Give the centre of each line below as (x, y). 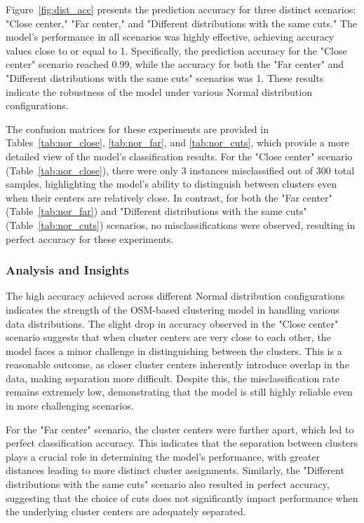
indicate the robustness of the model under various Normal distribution (159, 91)
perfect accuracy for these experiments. (90, 238)
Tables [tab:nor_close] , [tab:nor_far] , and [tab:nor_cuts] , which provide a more (177, 142)
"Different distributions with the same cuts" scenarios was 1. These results (165, 77)
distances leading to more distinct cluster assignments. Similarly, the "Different (175, 470)
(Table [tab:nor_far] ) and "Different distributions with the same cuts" (156, 211)
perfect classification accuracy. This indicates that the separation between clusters (182, 443)
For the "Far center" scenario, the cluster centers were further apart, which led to (180, 429)
